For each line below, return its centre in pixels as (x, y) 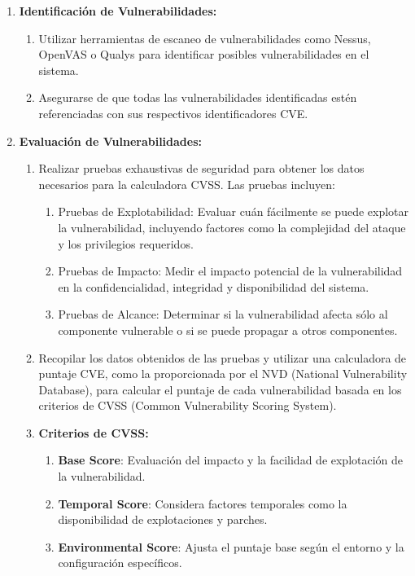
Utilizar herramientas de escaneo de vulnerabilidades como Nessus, (205, 38)
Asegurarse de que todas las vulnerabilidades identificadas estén (198, 97)
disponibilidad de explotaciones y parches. (163, 519)
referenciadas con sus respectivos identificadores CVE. (173, 113)
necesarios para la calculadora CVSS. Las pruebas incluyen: (187, 184)
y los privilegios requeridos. (126, 243)
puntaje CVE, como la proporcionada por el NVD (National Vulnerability (223, 374)
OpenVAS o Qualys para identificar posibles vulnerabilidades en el (204, 54)
